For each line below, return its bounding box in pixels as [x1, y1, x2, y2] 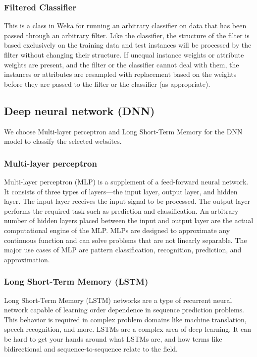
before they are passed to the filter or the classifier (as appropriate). [4, 78, 210, 89]
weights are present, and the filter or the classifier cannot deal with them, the [4, 59, 239, 69]
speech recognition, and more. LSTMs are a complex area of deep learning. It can [4, 324, 252, 334]
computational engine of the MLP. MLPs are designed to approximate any [4, 225, 230, 235]
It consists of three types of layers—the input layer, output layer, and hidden [4, 186, 238, 196]
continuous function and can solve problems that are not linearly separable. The [4, 235, 247, 245]
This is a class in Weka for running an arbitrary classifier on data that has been [4, 20, 247, 31]
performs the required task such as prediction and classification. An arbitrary [4, 205, 239, 216]
